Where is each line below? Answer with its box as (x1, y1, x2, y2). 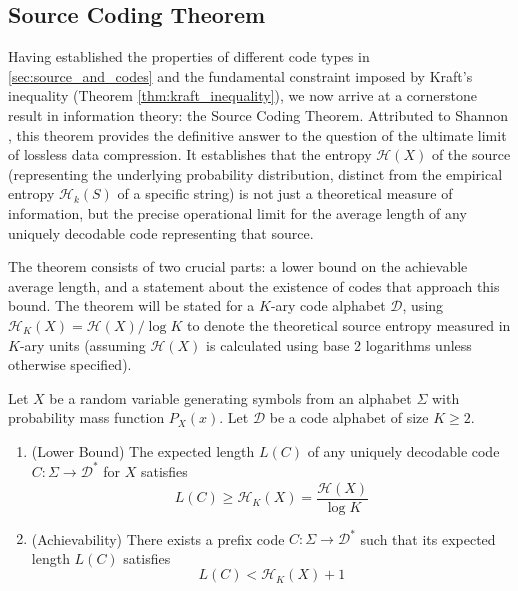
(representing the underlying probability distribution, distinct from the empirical (8, 163, 503, 184)
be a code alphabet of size (269, 407, 429, 428)
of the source (431, 144, 511, 165)
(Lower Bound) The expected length (31, 440, 255, 461)
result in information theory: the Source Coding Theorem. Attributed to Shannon (8, 104, 509, 125)
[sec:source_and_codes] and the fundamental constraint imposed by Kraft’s (8, 65, 473, 86)
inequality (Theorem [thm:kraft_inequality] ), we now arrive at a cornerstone (8, 85, 477, 106)
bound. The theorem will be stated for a (8, 295, 255, 316)
